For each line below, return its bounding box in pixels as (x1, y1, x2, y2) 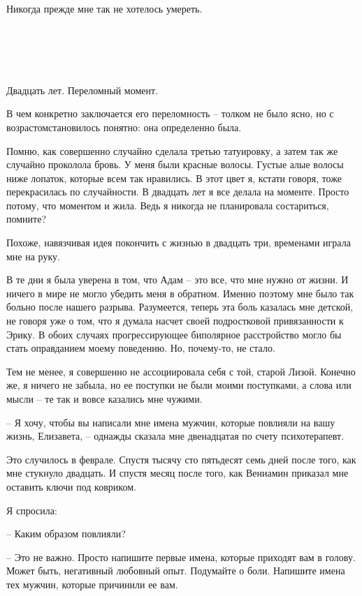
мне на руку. (6, 248, 60, 263)
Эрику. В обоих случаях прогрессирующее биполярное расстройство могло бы (6, 327, 342, 341)
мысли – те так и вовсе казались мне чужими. (6, 392, 203, 405)
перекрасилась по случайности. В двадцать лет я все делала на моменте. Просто (6, 184, 349, 199)
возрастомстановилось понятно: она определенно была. (6, 119, 242, 134)
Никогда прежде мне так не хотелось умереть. (6, 1, 203, 15)
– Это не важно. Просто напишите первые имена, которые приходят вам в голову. (6, 549, 356, 564)
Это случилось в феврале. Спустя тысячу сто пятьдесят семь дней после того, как (6, 452, 356, 466)
